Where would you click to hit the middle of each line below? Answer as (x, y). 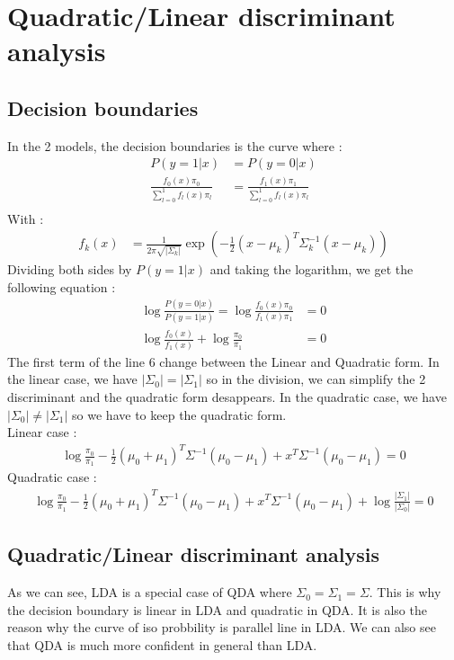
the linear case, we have (72, 379)
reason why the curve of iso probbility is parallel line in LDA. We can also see (222, 627)
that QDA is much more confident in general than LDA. (162, 644)
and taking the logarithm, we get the (312, 269)
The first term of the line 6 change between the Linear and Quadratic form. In (223, 361)
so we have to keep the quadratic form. (179, 414)
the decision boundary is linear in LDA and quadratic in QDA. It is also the (217, 609)
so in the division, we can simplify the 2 (316, 379)
